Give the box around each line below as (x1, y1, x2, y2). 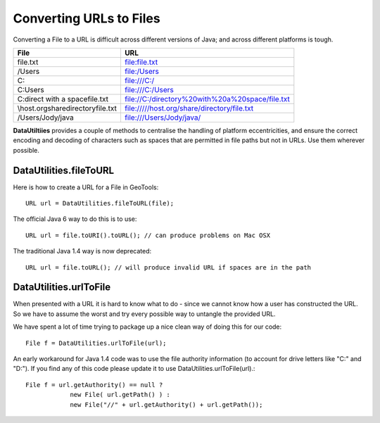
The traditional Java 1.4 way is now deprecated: (13, 247, 152, 255)
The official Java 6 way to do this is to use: (13, 215, 137, 223)
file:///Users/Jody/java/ (124, 113, 201, 122)
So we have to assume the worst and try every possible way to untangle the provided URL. (13, 310, 276, 318)
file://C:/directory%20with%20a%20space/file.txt (124, 94, 290, 103)
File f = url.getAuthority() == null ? (25, 381, 163, 389)
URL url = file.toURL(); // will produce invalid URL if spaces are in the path (25, 263, 312, 271)
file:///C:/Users (124, 84, 174, 94)
